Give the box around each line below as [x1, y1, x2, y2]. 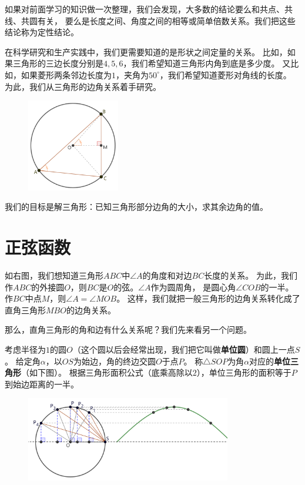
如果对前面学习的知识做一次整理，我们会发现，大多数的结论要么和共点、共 [5, 3, 293, 15]
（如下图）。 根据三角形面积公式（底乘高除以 [21, 366, 193, 379]
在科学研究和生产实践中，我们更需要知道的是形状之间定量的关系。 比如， [5, 45, 287, 58]
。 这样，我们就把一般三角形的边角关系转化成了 [116, 292, 300, 305]
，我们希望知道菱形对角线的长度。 [159, 68, 291, 81]
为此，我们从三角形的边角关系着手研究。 [5, 80, 161, 92]
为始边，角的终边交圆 [73, 354, 156, 367]
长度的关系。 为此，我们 [204, 269, 297, 282]
